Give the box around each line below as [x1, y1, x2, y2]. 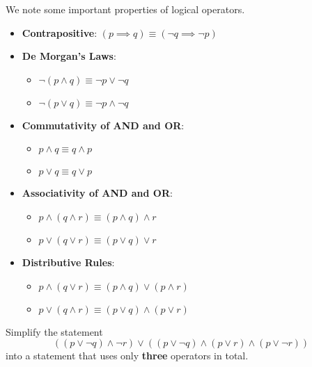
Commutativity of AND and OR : [22, 117, 185, 132]
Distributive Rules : [22, 254, 115, 269]
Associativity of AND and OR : [22, 186, 173, 200]
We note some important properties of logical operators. [6, 2, 245, 16]
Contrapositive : [22, 25, 97, 40]
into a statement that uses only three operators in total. [6, 348, 249, 363]
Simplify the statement [6, 324, 103, 339]
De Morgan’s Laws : [22, 49, 116, 63]
